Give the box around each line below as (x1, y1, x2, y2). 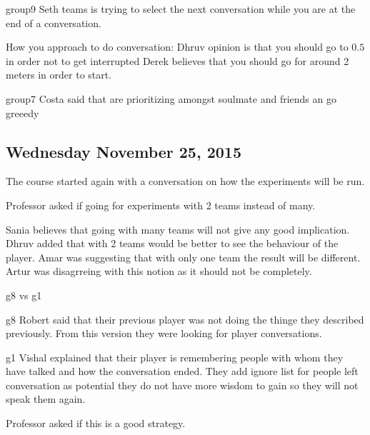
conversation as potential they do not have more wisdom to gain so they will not (6, 377, 359, 392)
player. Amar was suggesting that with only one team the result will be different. (6, 249, 361, 264)
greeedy (6, 105, 39, 120)
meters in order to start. (6, 67, 112, 82)
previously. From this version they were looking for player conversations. (6, 326, 322, 341)
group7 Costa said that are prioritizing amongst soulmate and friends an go (6, 91, 336, 106)
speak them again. (6, 391, 86, 406)
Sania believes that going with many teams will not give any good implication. (6, 221, 350, 236)
